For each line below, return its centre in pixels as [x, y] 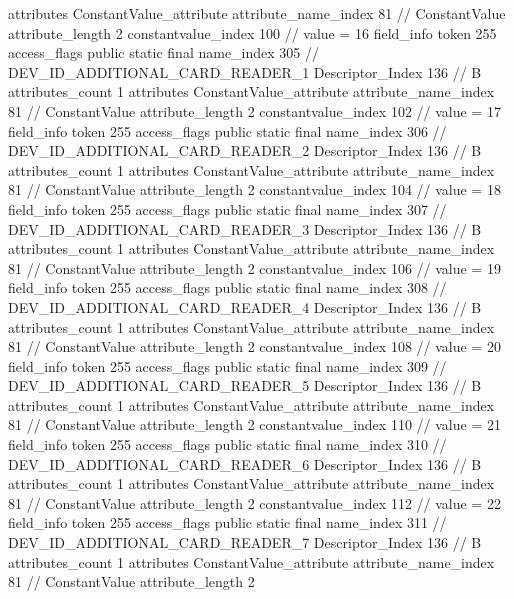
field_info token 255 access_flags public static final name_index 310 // [227, 444]
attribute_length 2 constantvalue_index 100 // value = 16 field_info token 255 [252, 32]
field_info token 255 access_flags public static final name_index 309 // [227, 365]
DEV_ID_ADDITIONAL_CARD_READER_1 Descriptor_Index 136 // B [245, 71]
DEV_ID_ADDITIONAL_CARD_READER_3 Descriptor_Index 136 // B [245, 228]
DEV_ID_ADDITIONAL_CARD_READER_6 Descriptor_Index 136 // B [245, 463]
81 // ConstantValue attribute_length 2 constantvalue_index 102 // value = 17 [254, 110]
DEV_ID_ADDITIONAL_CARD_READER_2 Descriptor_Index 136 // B [245, 150]
